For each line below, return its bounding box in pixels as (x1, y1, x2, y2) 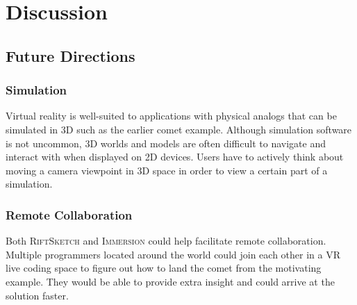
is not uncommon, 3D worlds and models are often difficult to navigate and (6, 135, 326, 150)
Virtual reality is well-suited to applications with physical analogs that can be (6, 108, 337, 123)
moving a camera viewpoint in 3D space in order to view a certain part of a (6, 163, 328, 177)
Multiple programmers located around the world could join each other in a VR (6, 247, 340, 261)
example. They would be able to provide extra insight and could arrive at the (6, 274, 335, 288)
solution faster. (6, 288, 69, 302)
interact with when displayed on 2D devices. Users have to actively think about (6, 149, 344, 164)
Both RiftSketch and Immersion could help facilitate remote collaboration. (6, 233, 326, 248)
